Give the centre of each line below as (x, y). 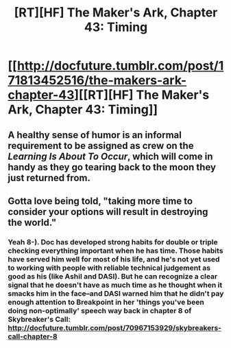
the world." (32, 222)
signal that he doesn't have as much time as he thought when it (115, 285)
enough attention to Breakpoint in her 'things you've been (106, 302)
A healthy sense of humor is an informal (95, 135)
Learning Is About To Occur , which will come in (110, 156)
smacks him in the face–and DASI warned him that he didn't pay (116, 293)
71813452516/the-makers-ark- (97, 81)
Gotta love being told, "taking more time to (100, 201)
